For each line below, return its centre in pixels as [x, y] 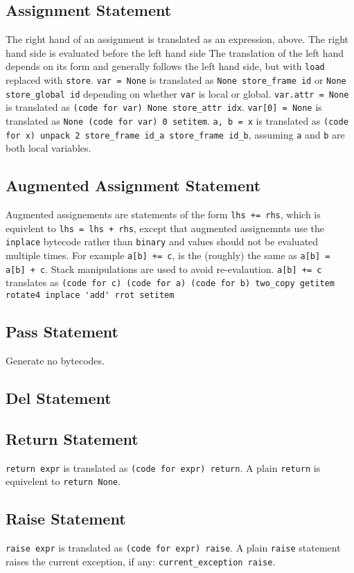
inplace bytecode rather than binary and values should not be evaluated [162, 241]
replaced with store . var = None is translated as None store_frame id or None [176, 80]
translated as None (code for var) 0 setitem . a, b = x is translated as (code [177, 121]
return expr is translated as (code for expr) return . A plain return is [163, 467]
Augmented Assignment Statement [133, 185]
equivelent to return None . [63, 481]
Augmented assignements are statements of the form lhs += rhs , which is [163, 214]
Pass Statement [62, 332]
